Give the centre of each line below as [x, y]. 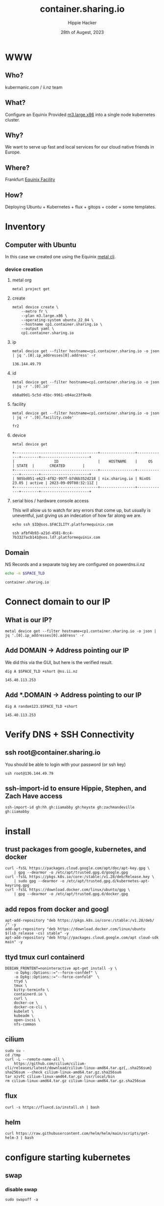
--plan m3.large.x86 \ [44, 316]
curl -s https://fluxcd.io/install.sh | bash [52, 1107]
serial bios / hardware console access [50, 501]
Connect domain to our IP [58, 602]
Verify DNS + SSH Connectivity [70, 734]
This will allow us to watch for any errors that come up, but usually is [81, 511]
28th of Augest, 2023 [82, 32]
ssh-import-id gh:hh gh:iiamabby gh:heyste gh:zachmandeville [70, 808]
